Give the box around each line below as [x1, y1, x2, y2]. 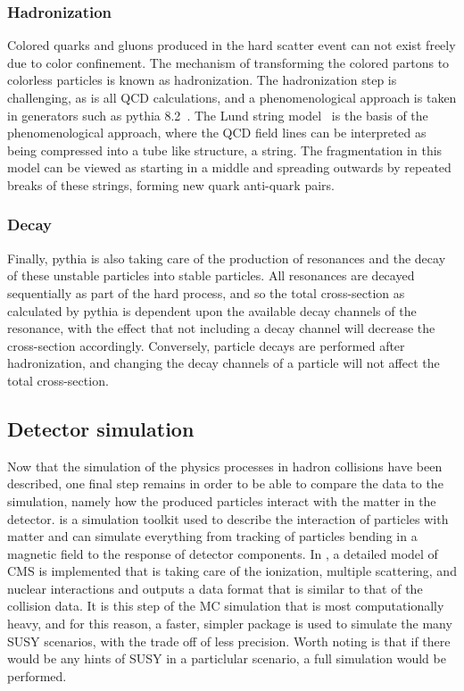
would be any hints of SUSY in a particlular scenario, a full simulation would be [7, 649, 446, 668]
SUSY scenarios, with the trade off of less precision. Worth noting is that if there [7, 631, 451, 650]
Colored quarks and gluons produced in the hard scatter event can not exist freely [7, 36, 456, 54]
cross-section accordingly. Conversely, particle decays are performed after [7, 336, 405, 354]
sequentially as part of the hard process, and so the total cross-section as [7, 283, 405, 302]
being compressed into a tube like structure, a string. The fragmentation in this [7, 140, 443, 159]
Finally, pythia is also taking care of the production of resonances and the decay [7, 248, 446, 267]
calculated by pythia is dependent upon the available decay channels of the [7, 301, 417, 320]
